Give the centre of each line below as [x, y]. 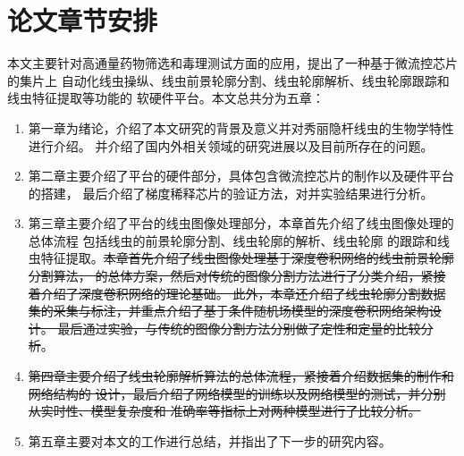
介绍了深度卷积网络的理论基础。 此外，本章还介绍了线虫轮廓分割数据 [243, 293]
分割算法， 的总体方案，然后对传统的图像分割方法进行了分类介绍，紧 [231, 276]
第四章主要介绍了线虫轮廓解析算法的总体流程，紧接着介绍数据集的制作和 [241, 376]
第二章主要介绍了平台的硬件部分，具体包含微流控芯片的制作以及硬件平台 [241, 176]
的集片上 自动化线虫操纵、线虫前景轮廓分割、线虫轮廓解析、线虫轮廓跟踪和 [228, 80]
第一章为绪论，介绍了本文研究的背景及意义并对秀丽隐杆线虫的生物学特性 [241, 127]
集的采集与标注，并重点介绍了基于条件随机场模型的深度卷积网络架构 [228, 311]
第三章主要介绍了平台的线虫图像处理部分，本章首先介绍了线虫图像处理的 [241, 223]
